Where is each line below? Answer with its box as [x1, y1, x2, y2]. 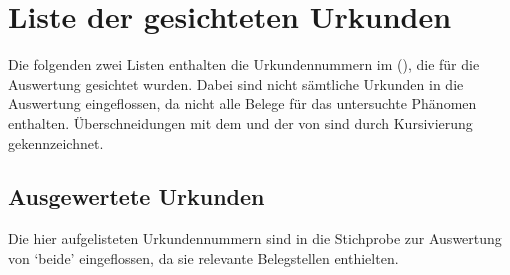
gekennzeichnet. [8, 132, 104, 153]
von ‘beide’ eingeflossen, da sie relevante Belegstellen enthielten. [8, 247, 399, 268]
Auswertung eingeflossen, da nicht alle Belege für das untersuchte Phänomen [8, 93, 477, 114]
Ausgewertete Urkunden [8, 181, 265, 212]
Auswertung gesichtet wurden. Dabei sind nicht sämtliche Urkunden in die [8, 73, 464, 94]
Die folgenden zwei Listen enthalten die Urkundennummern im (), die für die [8, 54, 480, 75]
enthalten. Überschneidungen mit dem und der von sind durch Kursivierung [8, 112, 473, 133]
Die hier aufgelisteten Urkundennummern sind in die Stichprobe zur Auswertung [8, 228, 502, 249]
